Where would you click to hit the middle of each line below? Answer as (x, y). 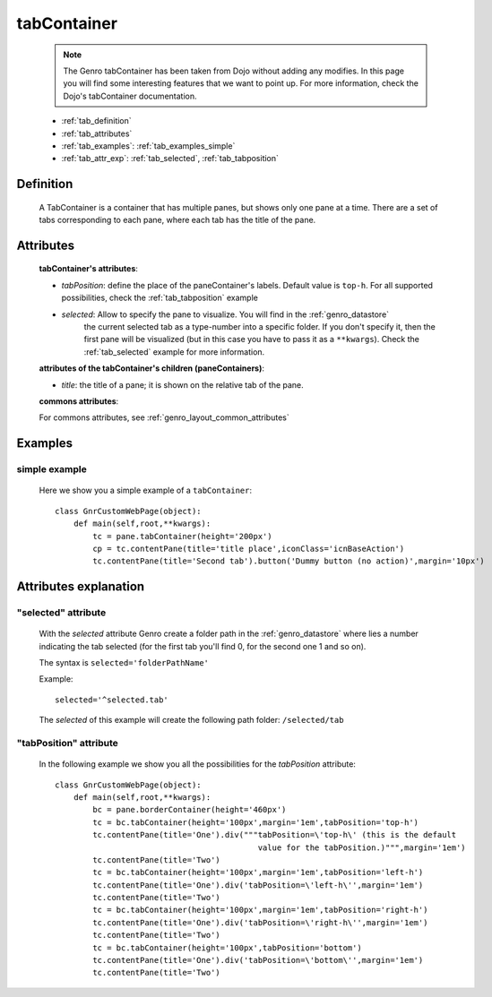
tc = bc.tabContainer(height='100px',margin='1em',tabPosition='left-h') (258, 872)
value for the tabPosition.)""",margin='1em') (362, 847)
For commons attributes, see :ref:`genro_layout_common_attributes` (164, 417)
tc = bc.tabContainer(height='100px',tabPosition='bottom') (227, 948)
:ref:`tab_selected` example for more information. (174, 352)
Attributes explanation (81, 587)
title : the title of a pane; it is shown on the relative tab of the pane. (182, 384)
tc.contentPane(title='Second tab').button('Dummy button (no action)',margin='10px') (289, 561)
